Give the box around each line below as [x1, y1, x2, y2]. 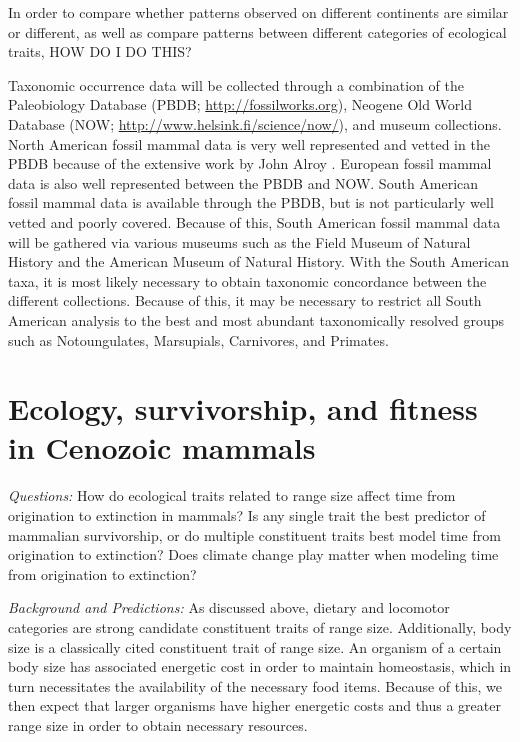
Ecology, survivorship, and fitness [8, 388, 478, 429]
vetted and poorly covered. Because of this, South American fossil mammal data [8, 211, 501, 232]
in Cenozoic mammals [8, 427, 316, 468]
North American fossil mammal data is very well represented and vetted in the [8, 133, 490, 154]
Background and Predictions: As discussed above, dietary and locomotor [8, 597, 450, 618]
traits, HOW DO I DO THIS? [8, 41, 192, 62]
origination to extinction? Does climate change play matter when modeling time [8, 544, 499, 565]
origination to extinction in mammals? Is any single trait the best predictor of [8, 505, 486, 525]
